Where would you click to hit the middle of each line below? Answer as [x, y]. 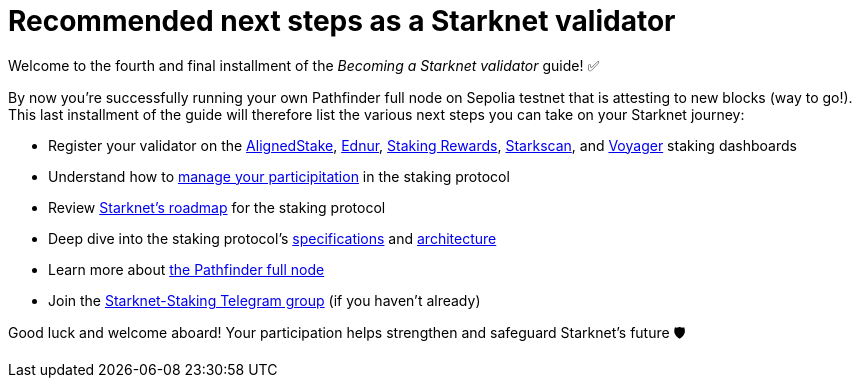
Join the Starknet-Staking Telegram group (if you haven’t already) [264, 300]
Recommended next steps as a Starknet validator [342, 21]
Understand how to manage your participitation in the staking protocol [279, 176]
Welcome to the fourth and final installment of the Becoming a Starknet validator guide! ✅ [304, 65]
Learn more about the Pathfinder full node [186, 269]
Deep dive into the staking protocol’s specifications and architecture [272, 238]
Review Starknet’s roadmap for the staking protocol [217, 207]
